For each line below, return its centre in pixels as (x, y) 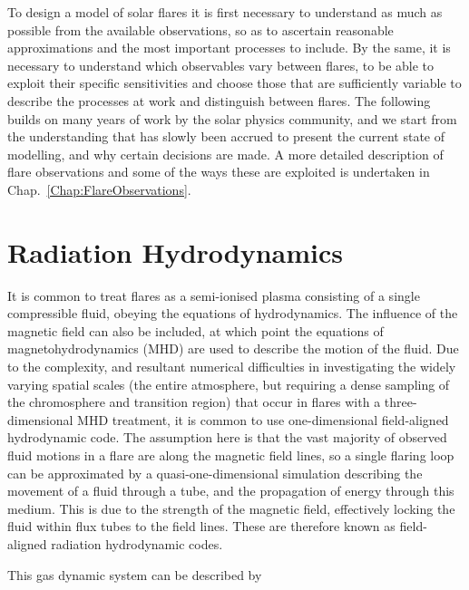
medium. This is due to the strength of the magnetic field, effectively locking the (231, 508)
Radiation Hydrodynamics (176, 251)
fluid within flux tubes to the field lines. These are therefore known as (201, 526)
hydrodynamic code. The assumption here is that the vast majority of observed (227, 437)
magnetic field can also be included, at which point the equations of (195, 330)
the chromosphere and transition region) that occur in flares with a (194, 402)
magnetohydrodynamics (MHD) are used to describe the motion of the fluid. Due (233, 348)
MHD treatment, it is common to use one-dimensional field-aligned (263, 419)
